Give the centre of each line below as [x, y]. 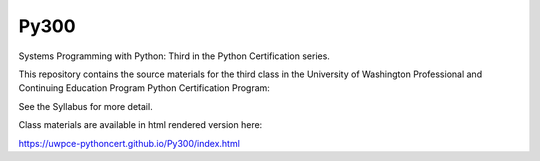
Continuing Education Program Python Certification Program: [144, 88]
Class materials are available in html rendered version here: [140, 125]
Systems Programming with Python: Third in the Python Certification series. [174, 56]
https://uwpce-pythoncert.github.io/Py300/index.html [129, 143]
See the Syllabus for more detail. [86, 106]
